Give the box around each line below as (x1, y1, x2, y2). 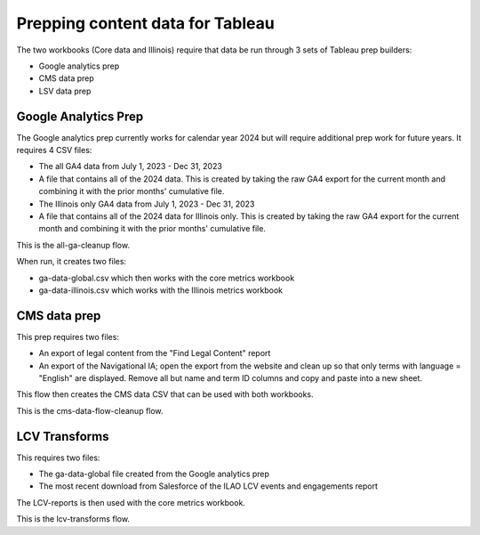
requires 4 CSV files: (16, 145, 92, 156)
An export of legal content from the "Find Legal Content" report (38, 348, 271, 359)
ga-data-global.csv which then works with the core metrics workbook (38, 272, 295, 283)
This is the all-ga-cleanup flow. (16, 239, 131, 250)
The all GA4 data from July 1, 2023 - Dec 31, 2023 (38, 161, 222, 172)
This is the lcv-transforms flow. (16, 514, 131, 524)
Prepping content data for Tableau (16, 13, 275, 33)
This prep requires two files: (16, 331, 120, 342)
